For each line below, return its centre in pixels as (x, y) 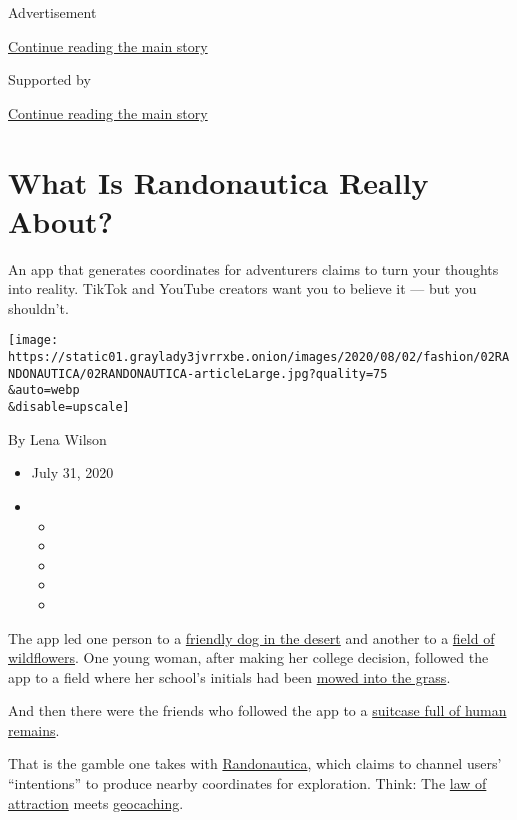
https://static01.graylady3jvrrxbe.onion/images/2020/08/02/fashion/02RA (259, 357)
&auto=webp (44, 390)
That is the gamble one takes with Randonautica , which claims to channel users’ (255, 763)
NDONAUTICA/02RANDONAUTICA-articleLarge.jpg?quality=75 (198, 373)
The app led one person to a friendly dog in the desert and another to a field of (251, 637)
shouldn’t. (38, 307)
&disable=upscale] (69, 407)
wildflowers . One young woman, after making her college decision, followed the (248, 657)
